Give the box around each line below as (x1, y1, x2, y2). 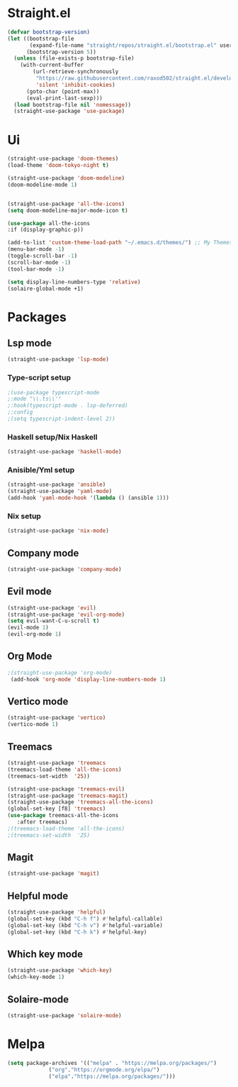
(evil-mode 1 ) (7, 624, 50, 632)
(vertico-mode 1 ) (7, 721, 59, 728)
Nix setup (7, 511, 41, 521)
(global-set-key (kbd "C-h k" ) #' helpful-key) (7, 929, 147, 936)
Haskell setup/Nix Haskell (7, 432, 98, 442)
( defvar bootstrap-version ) (7, 28, 91, 36)
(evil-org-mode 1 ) (7, 631, 62, 638)
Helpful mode (7, 889, 69, 902)
